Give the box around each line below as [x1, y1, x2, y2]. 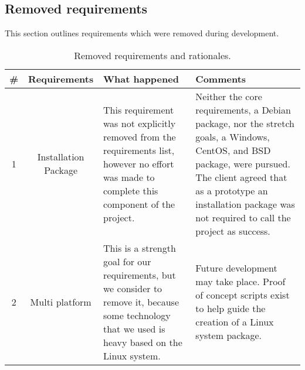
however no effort [103, 156, 174, 170]
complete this [103, 183, 158, 197]
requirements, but [103, 268, 176, 282]
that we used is [103, 321, 165, 335]
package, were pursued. [195, 156, 290, 170]
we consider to [103, 281, 162, 295]
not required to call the [195, 210, 291, 224]
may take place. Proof [195, 275, 286, 289]
